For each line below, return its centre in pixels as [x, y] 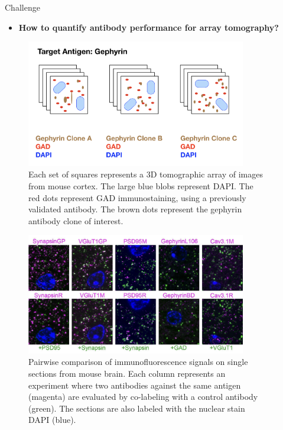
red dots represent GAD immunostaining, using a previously [137, 197]
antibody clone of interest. [76, 220]
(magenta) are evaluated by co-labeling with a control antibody [143, 397]
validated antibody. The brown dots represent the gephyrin [135, 209]
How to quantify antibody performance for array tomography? [149, 27]
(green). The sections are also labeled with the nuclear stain [137, 408]
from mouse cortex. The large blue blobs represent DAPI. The [141, 186]
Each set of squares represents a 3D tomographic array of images [146, 174]
